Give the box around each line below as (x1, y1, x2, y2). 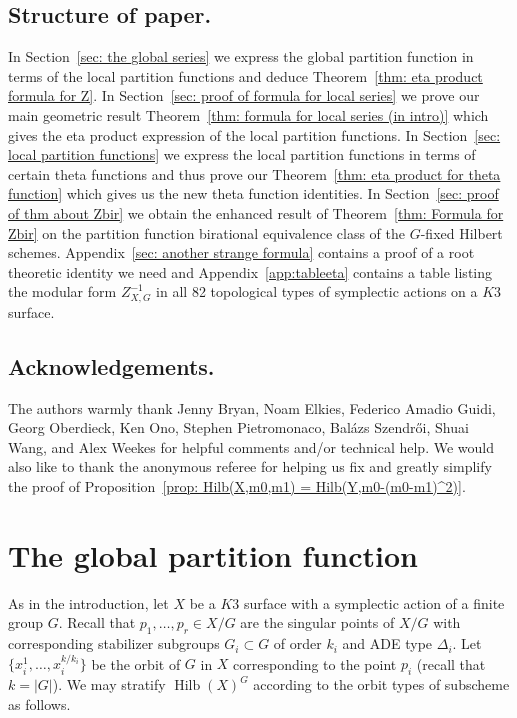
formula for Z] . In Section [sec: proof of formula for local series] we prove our (8, 85, 480, 106)
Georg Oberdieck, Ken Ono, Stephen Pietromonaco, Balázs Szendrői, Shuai (8, 417, 469, 438)
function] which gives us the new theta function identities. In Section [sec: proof (8, 183, 499, 204)
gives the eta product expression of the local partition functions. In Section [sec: (8, 124, 501, 145)
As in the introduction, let (8, 592, 169, 613)
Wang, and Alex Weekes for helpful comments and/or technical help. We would (8, 436, 494, 457)
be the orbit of (91, 653, 181, 674)
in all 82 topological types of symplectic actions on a (156, 281, 478, 302)
